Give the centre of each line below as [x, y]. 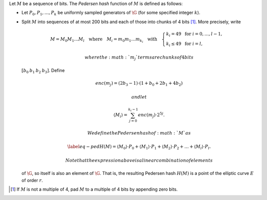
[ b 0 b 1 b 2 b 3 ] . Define [43, 71]
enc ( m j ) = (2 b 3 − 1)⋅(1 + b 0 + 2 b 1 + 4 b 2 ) [139, 84]
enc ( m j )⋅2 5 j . [151, 115]
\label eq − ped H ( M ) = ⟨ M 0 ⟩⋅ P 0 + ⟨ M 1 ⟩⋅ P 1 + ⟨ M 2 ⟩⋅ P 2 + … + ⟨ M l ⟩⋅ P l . [139, 147]
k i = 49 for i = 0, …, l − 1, [194, 34]
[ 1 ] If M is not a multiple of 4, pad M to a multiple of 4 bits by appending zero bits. [94, 189]
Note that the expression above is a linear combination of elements [139, 160]
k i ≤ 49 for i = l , [184, 44]
